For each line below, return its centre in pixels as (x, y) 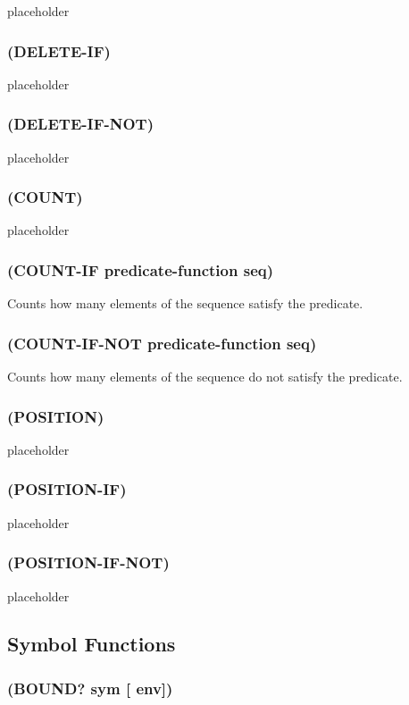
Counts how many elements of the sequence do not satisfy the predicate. (205, 377)
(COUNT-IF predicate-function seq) (141, 269)
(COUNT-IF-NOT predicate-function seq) (162, 343)
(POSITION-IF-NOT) (88, 562)
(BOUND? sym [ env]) (90, 688)
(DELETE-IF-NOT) (81, 124)
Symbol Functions (92, 644)
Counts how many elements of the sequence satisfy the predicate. (185, 303)
